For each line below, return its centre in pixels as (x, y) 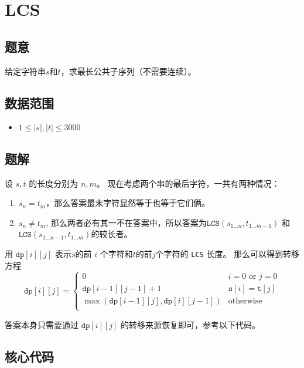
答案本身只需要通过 (42, 324)
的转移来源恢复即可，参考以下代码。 (190, 324)
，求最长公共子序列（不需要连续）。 (128, 71)
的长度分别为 (54, 183)
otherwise (245, 301)
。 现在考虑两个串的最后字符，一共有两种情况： (188, 183)
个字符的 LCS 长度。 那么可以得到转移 (228, 253)
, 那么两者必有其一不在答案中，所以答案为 (126, 222)
